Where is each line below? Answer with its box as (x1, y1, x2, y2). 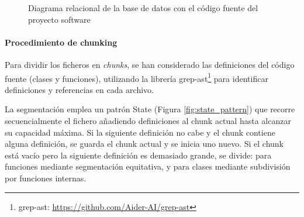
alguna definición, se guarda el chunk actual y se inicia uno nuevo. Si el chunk (5, 137, 284, 150)
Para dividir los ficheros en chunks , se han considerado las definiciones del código (5, 58, 295, 70)
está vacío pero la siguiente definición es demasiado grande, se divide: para (5, 149, 272, 161)
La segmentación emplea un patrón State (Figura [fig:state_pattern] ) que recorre (5, 103, 295, 115)
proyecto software (28, 13, 91, 25)
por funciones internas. (5, 171, 87, 184)
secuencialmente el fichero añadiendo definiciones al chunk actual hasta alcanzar (5, 115, 291, 127)
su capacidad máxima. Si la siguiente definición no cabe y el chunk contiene (5, 126, 275, 138)
